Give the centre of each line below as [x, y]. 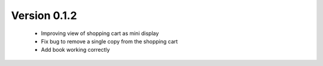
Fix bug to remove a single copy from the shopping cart [109, 41]
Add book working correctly [75, 50]
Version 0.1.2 [44, 15]
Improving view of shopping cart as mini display [100, 33]
